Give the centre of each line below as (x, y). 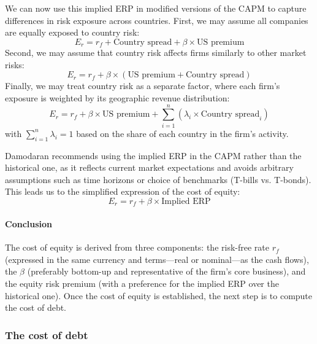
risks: (15, 64)
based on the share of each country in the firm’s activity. (182, 133)
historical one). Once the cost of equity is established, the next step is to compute (159, 295)
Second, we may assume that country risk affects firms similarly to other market (156, 53)
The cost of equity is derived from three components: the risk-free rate (137, 247)
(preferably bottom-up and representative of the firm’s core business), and (166, 271)
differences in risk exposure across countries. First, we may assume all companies (157, 20)
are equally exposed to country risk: (72, 32)
